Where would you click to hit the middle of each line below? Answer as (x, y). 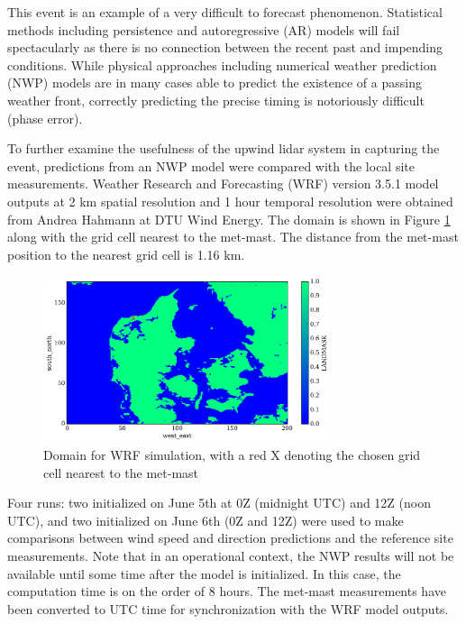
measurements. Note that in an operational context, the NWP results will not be (231, 556)
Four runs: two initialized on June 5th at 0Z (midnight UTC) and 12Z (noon (219, 503)
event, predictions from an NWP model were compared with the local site (211, 165)
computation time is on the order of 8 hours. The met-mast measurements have (227, 591)
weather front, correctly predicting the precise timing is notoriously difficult (216, 100)
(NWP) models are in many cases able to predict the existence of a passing (215, 83)
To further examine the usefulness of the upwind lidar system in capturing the (224, 148)
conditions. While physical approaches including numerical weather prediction (222, 64)
